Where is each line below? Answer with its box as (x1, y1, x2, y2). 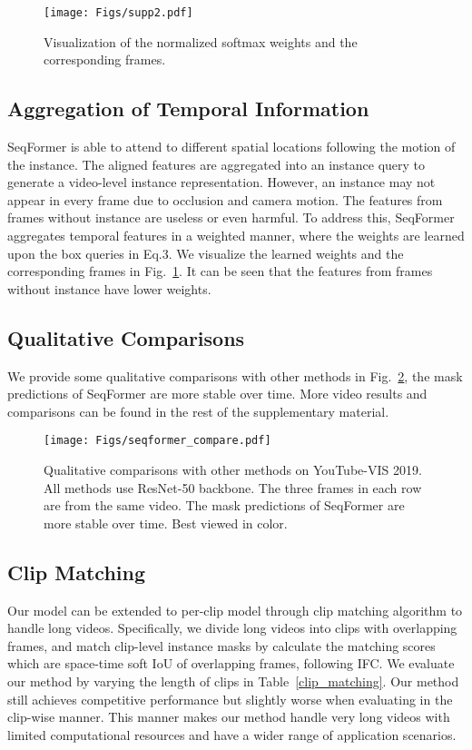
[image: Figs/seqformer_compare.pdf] (44, 434, 271, 448)
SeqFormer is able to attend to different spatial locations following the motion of (7, 137, 456, 156)
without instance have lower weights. (7, 279, 211, 298)
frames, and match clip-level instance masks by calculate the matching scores (7, 636, 436, 655)
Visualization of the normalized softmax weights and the (44, 32, 358, 51)
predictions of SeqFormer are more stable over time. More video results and (7, 384, 428, 403)
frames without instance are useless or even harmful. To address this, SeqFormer (7, 208, 455, 227)
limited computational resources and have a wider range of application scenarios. (7, 725, 457, 744)
